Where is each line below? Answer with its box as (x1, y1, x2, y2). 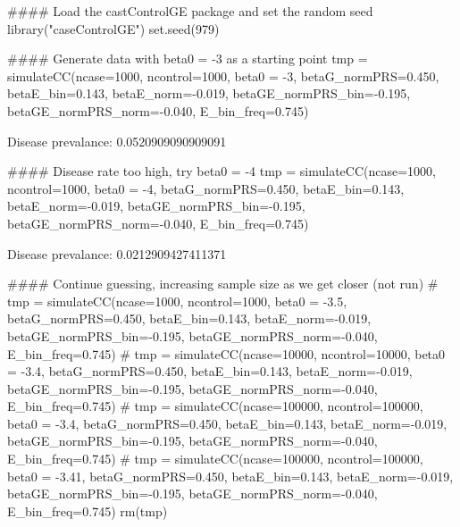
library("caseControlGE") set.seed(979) (7, 19, 220, 38)
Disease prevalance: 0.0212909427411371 (7, 244, 227, 263)
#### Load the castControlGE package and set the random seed (7, 2, 373, 20)
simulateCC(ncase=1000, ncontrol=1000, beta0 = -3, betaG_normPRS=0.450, (7, 66, 439, 85)
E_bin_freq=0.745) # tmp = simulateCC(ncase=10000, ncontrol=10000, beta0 (7, 344, 446, 363)
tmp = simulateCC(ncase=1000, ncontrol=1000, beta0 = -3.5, (7, 291, 347, 310)
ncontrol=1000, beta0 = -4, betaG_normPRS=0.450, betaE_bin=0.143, (7, 179, 405, 197)
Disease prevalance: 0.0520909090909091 (7, 131, 227, 150)
